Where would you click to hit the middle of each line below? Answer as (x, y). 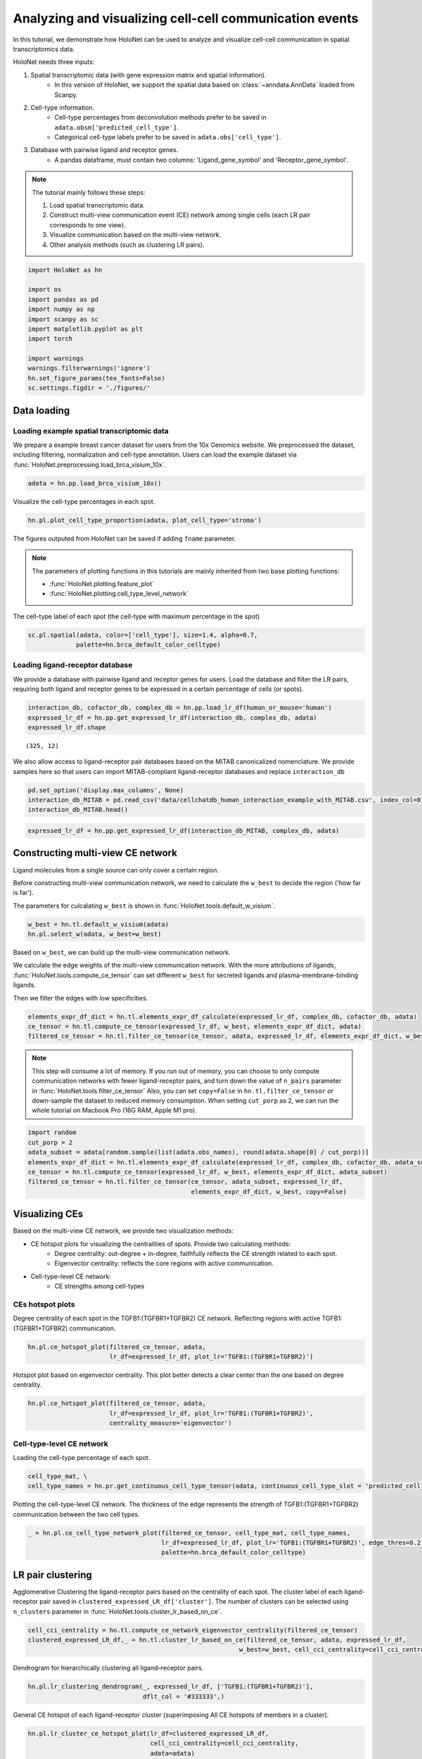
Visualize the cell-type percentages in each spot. (84, 501)
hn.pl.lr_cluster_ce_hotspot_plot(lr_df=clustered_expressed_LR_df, (148, 1733)
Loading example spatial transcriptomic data (91, 431)
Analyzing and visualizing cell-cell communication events (186, 18)
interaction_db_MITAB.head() (78, 810)
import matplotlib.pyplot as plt (85, 329)
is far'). (24, 893)
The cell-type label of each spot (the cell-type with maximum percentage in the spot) (136, 616)
